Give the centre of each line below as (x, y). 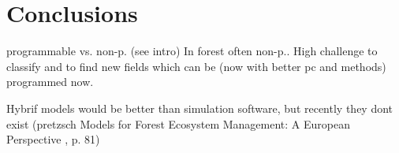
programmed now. (50, 82)
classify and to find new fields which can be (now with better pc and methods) (196, 66)
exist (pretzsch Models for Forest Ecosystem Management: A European (178, 123)
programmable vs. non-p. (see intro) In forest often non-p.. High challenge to (192, 51)
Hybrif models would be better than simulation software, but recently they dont (200, 108)
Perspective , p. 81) (53, 139)
